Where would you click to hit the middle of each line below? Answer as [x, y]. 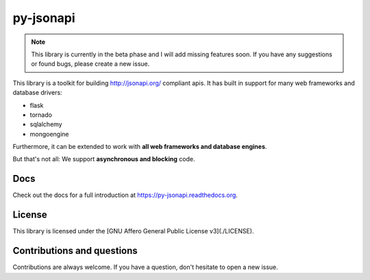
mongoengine [49, 134]
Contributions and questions [75, 251]
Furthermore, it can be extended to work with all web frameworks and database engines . [140, 147]
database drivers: [37, 93]
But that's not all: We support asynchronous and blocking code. [104, 159]
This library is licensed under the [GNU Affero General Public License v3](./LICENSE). [133, 231]
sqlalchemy [46, 124]
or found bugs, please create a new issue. [90, 64]
